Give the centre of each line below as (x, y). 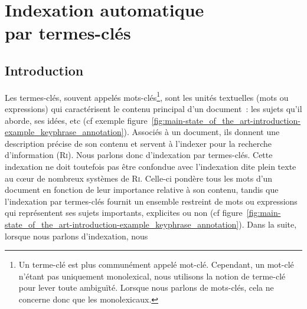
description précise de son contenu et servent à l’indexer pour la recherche (138, 143)
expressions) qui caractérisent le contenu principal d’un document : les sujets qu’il (153, 109)
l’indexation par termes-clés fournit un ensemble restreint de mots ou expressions (151, 201)
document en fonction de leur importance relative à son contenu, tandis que (142, 190)
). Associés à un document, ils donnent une (202, 132)
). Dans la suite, (268, 224)
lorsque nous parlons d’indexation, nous (76, 236)
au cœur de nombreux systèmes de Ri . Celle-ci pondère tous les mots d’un (139, 178)
